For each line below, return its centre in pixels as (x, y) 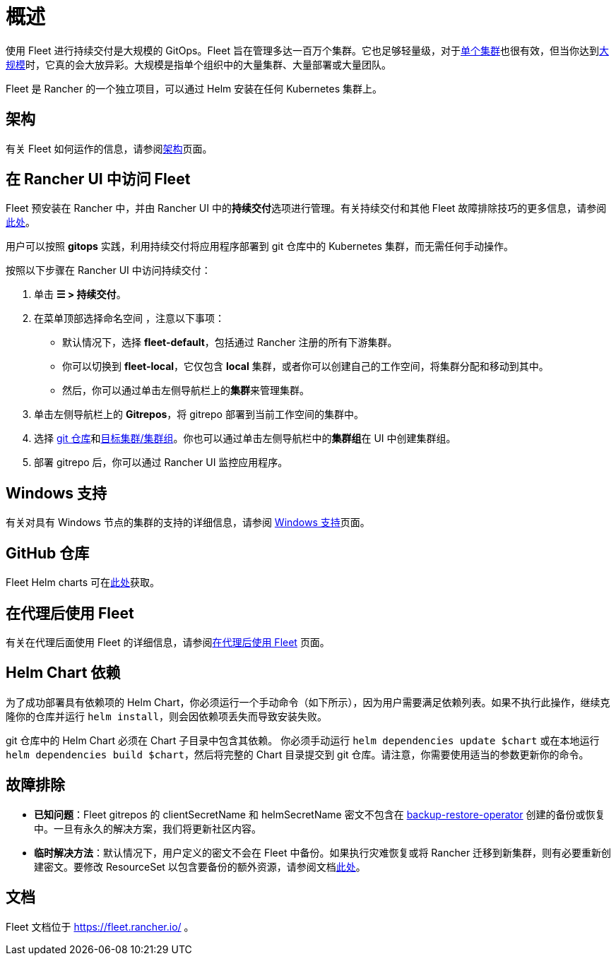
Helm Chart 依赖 (63, 673)
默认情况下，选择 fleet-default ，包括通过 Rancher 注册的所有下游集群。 (230, 342)
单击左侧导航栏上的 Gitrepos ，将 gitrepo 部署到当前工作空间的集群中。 (199, 414)
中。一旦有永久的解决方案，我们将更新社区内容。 (148, 828)
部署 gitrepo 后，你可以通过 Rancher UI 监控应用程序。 (161, 462)
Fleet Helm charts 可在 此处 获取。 (83, 583)
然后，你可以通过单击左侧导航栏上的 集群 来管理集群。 (186, 390)
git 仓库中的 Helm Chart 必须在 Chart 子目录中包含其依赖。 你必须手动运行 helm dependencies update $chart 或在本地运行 (303, 740)
